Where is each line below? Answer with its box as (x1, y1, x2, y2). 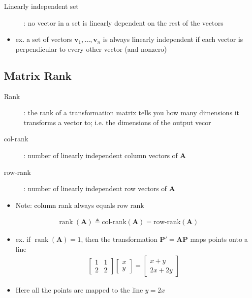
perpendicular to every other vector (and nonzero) (15, 43, 167, 54)
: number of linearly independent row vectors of (24, 183, 167, 194)
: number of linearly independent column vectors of (24, 150, 178, 160)
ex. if (15, 234, 31, 244)
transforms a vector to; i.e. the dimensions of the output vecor (24, 117, 211, 127)
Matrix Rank (4, 67, 72, 83)
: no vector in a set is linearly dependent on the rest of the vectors (24, 17, 223, 28)
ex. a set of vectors (15, 34, 72, 44)
